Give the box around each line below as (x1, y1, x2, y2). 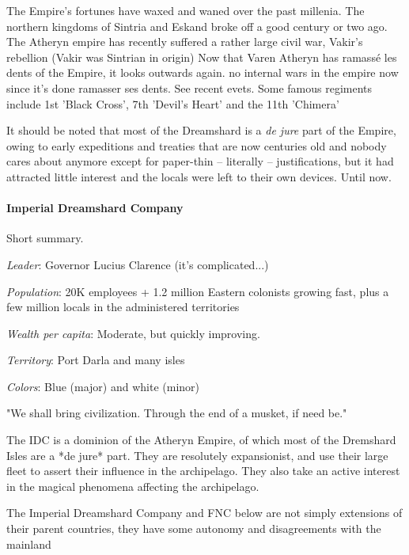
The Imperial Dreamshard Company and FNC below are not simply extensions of (6, 504, 403, 521)
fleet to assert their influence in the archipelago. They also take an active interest (6, 462, 400, 479)
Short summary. (6, 230, 84, 246)
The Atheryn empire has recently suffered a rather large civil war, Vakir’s (6, 33, 363, 50)
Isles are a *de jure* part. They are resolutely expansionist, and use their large (6, 447, 388, 463)
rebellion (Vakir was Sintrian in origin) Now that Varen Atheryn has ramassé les (6, 48, 397, 65)
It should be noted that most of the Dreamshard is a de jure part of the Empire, (6, 122, 396, 139)
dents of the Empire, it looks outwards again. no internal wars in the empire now (6, 64, 399, 81)
